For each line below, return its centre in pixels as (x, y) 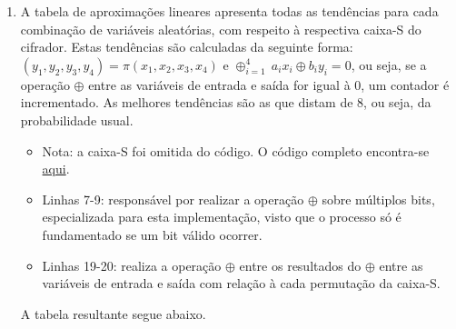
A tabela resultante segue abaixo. (113, 313)
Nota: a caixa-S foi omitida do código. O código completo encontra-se (236, 150)
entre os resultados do (300, 265)
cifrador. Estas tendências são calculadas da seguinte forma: (187, 47)
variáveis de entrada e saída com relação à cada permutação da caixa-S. (241, 283)
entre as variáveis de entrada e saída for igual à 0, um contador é (269, 84)
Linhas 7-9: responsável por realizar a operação (173, 199)
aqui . (56, 169)
